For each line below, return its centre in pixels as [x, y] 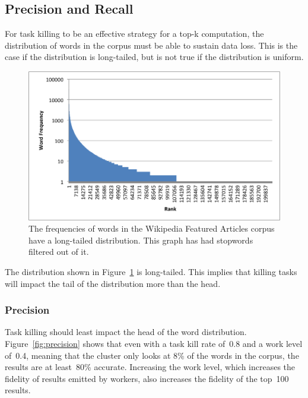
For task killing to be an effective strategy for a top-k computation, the [134, 34]
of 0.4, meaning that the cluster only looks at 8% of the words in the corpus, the [152, 355]
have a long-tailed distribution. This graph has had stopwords [141, 240]
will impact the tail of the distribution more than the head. [113, 283]
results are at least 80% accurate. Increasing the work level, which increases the [150, 367]
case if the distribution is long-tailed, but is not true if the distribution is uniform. [154, 57]
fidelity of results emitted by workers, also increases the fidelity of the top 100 [147, 378]
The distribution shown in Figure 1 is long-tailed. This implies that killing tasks [151, 272]
